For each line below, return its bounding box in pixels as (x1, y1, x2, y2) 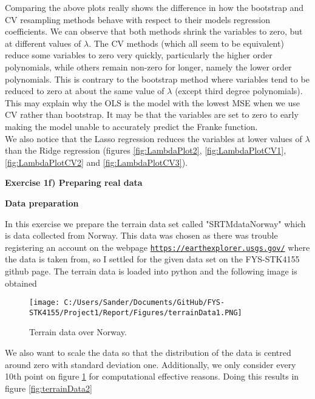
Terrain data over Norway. (29, 326, 127, 338)
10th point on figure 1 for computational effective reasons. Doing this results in (5, 370, 299, 383)
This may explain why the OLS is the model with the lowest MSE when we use (5, 96, 300, 109)
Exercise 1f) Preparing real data (5, 176, 143, 189)
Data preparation (5, 196, 79, 209)
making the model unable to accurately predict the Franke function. (5, 120, 258, 132)
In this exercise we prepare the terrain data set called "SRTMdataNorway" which (5, 217, 306, 230)
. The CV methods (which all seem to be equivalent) (89, 36, 284, 49)
